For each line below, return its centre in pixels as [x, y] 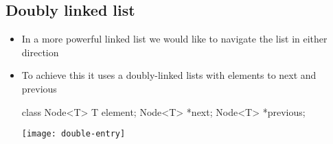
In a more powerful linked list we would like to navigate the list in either [174, 39]
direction [40, 52]
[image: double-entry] [73, 134]
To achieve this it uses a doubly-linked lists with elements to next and [169, 75]
